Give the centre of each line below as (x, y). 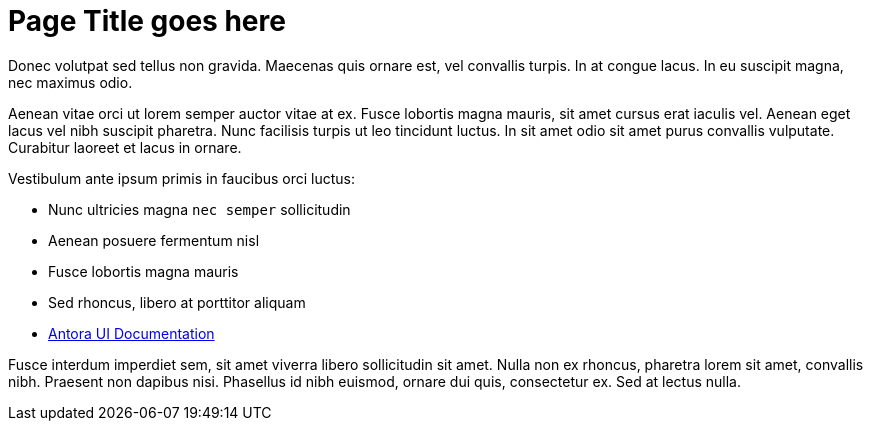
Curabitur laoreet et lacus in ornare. (125, 147)
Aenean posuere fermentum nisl (154, 240)
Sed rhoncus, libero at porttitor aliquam (177, 302)
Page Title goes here (147, 21)
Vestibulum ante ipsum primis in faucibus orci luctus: (182, 178)
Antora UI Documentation (131, 333)
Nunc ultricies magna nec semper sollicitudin (199, 209)
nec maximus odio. (70, 82)
